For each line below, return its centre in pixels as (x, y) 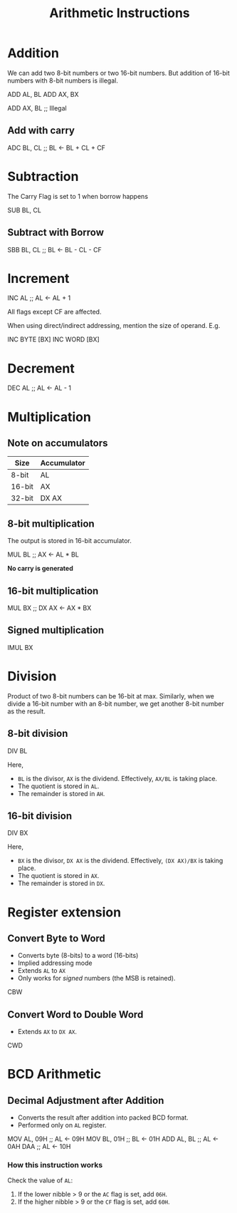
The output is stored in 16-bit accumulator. (69, 541)
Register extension (64, 912)
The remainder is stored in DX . (61, 883)
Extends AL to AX (42, 971)
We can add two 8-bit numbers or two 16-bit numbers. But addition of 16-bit (118, 73)
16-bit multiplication (53, 590)
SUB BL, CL (24, 210)
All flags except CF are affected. (54, 312)
